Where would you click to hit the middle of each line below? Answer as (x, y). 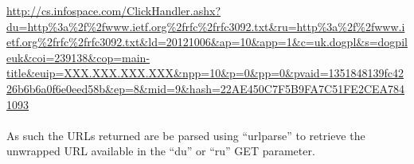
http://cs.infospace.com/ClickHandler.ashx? (114, 10)
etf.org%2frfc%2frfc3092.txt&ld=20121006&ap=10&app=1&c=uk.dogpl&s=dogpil (207, 42)
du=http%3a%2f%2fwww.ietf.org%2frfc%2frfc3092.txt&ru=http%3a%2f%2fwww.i (206, 26)
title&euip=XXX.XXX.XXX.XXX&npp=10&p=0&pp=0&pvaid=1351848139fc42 (205, 73)
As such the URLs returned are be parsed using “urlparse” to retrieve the (186, 135)
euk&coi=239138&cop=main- (78, 57)
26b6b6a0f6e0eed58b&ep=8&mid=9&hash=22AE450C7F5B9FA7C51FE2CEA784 (206, 88)
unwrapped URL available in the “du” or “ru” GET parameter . (161, 151)
